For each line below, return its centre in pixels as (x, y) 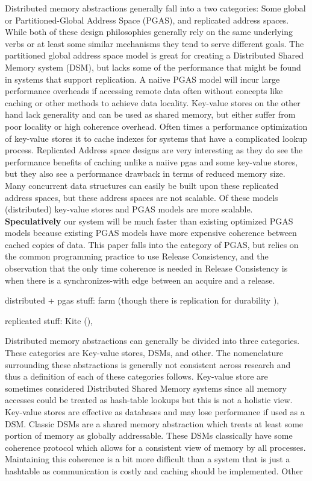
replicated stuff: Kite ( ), (49, 320)
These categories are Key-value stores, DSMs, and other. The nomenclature (144, 353)
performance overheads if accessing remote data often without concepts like (144, 91)
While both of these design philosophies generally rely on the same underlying (149, 32)
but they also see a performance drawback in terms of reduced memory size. (145, 174)
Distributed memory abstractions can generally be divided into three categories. (152, 341)
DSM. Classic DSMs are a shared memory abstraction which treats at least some (154, 423)
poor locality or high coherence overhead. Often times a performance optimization (156, 126)
